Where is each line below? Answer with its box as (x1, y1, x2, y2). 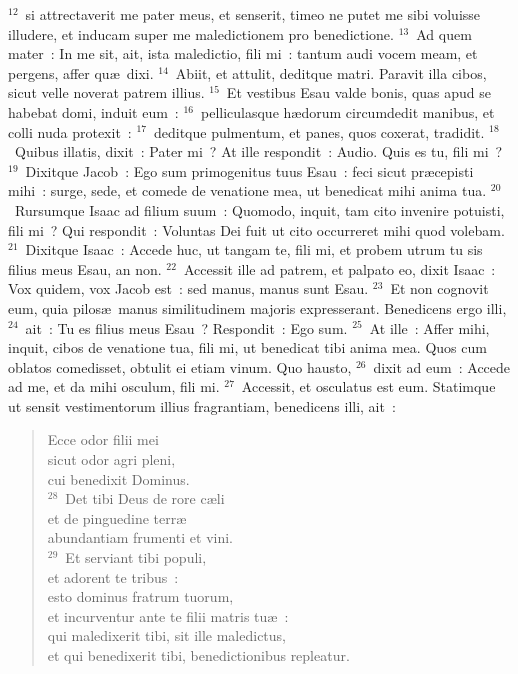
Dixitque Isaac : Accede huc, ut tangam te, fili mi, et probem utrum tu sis (25, 239, 483, 260)
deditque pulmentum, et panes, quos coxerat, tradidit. (153, 121, 485, 142)
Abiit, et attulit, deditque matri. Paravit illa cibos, (175, 62, 487, 83)
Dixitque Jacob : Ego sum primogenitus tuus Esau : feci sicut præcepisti (25, 160, 474, 181)
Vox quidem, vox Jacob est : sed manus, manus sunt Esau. (8, 278, 369, 299)
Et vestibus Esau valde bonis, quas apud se (226, 82, 491, 103)
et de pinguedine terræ (47, 507, 187, 528)
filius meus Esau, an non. (8, 258, 162, 279)
